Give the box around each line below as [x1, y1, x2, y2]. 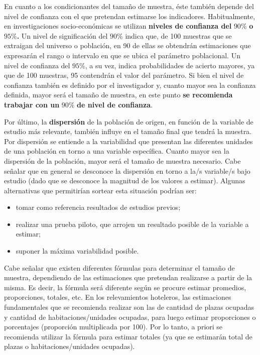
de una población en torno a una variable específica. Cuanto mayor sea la [4, 146, 229, 156]
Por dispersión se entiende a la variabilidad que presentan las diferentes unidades [4, 136, 253, 146]
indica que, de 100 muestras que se [125, 30, 232, 41]
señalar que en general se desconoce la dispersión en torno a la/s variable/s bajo [4, 165, 250, 176]
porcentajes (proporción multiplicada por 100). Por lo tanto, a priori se [4, 321, 223, 332]
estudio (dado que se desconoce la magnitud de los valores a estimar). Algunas [4, 175, 245, 186]
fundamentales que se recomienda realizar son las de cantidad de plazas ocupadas [4, 302, 254, 312]
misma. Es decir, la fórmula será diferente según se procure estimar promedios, [4, 282, 246, 292]
